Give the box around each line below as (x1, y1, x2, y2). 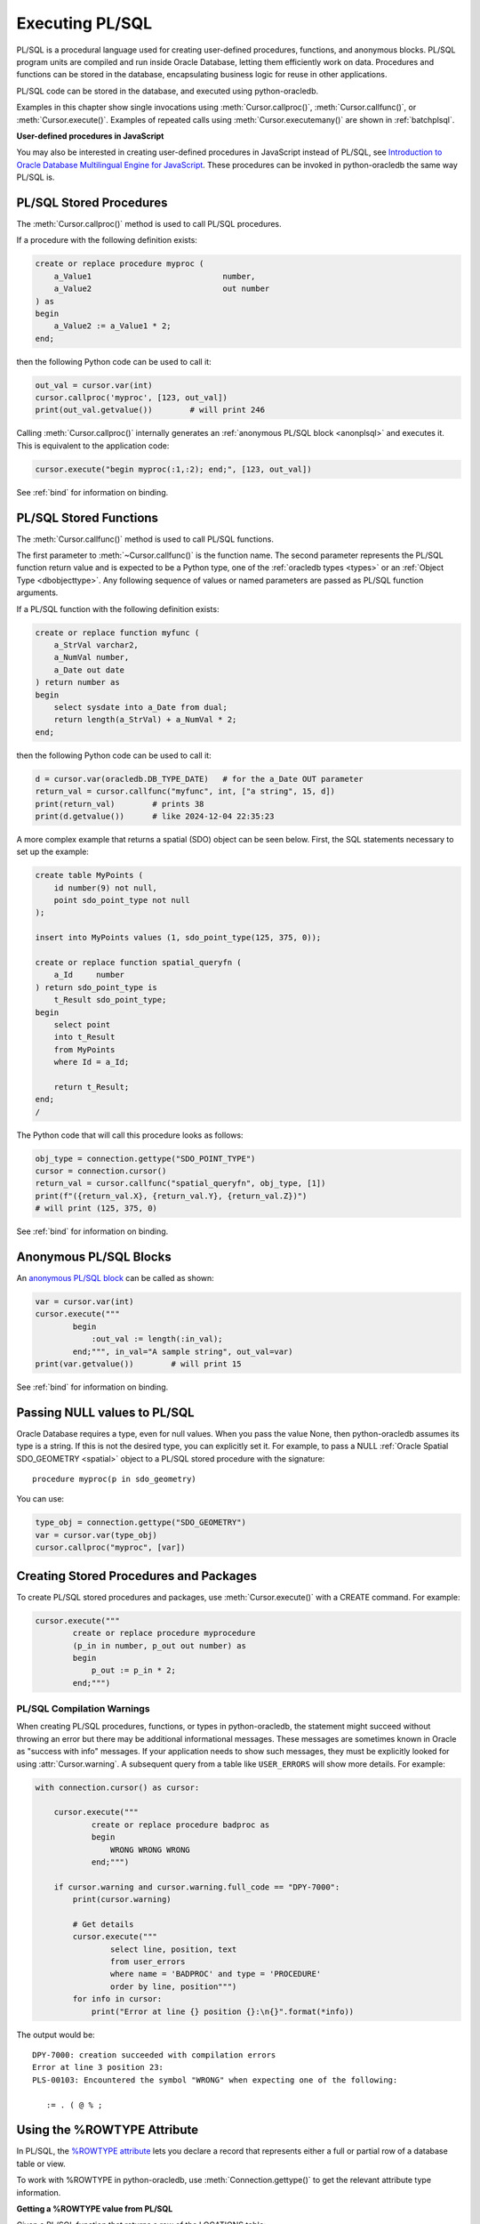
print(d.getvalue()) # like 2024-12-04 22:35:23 (35, 810, 275, 821)
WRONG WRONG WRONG (109, 1844, 190, 1855)
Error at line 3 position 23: (32, 2062, 164, 2073)
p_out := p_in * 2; (91, 1665, 177, 1676)
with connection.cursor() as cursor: (35, 1782, 200, 1793)
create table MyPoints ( (35, 870, 144, 881)
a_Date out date (53, 665, 124, 675)
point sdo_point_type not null (53, 895, 190, 906)
